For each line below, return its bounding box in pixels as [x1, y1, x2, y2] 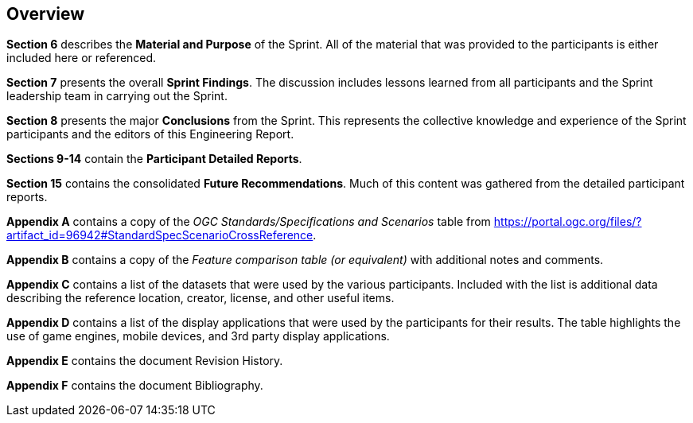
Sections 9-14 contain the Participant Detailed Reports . [6, 152, 302, 166]
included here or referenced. [6, 51, 157, 65]
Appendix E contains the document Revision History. [6, 354, 283, 368]
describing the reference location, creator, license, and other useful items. [6, 291, 395, 305]
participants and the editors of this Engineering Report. [6, 127, 294, 142]
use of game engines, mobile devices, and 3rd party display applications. [6, 329, 390, 343]
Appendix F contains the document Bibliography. [6, 378, 263, 393]
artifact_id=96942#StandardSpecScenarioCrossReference [6, 228, 313, 243]
